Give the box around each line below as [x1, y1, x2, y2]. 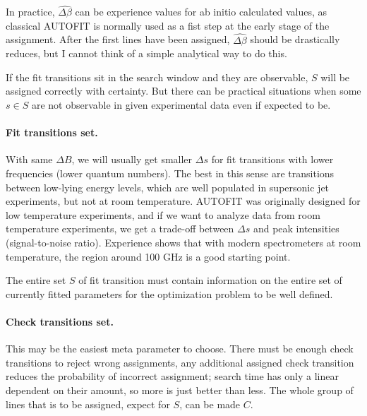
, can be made [179, 396, 241, 411]
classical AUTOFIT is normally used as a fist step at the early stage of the [6, 18, 330, 32]
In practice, [6, 4, 55, 19]
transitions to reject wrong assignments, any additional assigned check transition [6, 355, 354, 369]
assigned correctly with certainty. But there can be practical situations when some [6, 83, 361, 98]
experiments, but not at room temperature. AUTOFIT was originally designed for [6, 194, 361, 208]
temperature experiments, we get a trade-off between [6, 221, 234, 236]
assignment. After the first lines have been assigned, [6, 32, 230, 47]
